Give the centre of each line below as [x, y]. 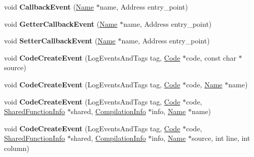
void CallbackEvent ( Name [49, 7]
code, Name [204, 84]
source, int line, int [221, 138]
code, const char [211, 57]
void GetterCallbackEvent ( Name [61, 23]
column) [17, 148]
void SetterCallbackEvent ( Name [60, 41]
